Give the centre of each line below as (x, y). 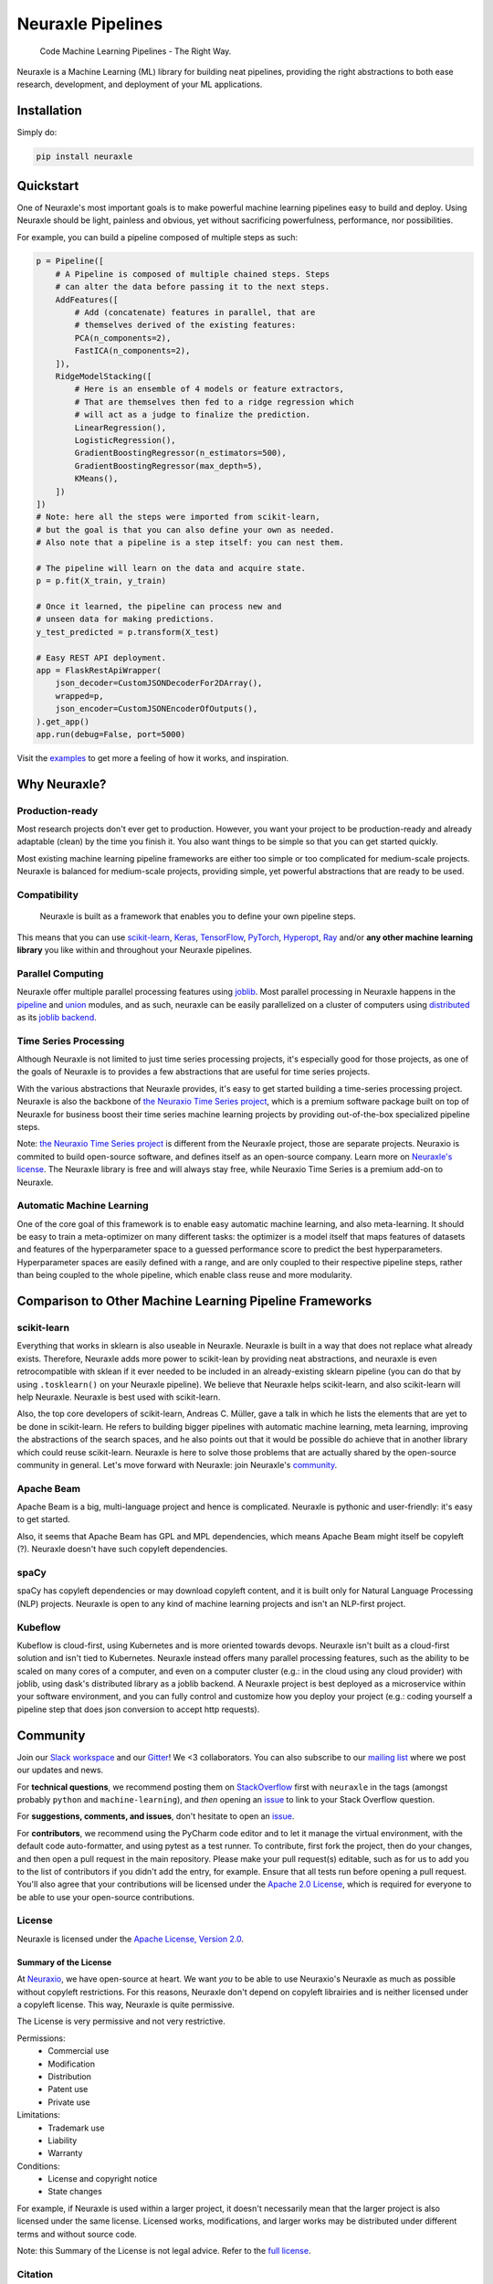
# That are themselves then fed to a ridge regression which (214, 402)
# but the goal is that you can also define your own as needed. (185, 529)
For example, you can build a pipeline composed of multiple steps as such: (157, 237)
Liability (63, 2140)
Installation (49, 111)
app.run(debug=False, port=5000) (111, 734)
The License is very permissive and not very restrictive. (121, 2021)
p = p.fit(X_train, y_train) (101, 581)
